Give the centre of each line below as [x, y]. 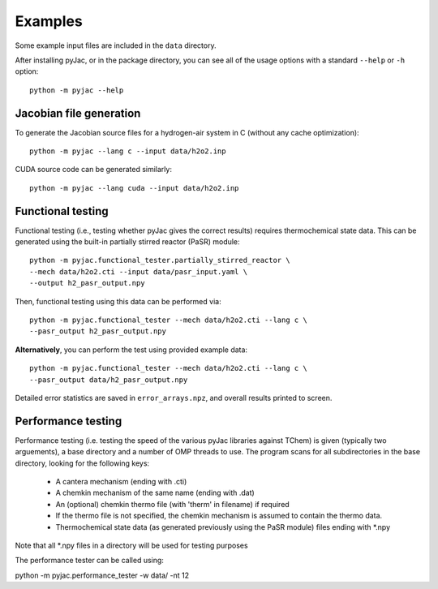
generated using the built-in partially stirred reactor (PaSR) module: [127, 242]
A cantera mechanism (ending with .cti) [121, 482]
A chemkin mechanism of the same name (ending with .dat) [155, 493]
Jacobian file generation [78, 113]
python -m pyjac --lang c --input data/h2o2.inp [128, 151]
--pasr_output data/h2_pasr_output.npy [109, 380]
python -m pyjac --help [77, 90]
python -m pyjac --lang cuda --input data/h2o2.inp [134, 188]
